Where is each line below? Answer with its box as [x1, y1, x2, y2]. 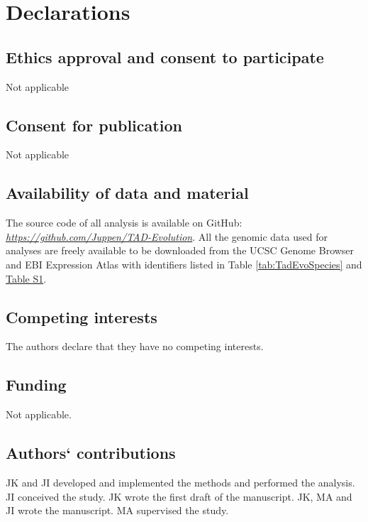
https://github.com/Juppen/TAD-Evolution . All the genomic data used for [6, 229, 328, 244]
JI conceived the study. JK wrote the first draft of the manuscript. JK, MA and [6, 489, 352, 504]
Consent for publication [6, 114, 182, 136]
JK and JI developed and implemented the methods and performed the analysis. [6, 474, 355, 489]
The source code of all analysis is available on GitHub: [6, 215, 242, 230]
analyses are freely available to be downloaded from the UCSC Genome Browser [6, 243, 355, 258]
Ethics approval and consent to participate [6, 45, 324, 67]
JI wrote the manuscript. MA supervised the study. [6, 503, 229, 518]
